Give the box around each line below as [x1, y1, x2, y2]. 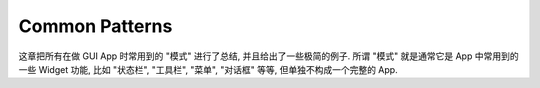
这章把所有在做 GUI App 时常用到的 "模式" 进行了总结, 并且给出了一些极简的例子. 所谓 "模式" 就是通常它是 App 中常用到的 [18, 50, 519, 62]
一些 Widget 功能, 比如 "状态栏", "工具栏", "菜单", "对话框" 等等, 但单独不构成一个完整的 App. [18, 63, 399, 75]
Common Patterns [18, 15, 173, 37]
